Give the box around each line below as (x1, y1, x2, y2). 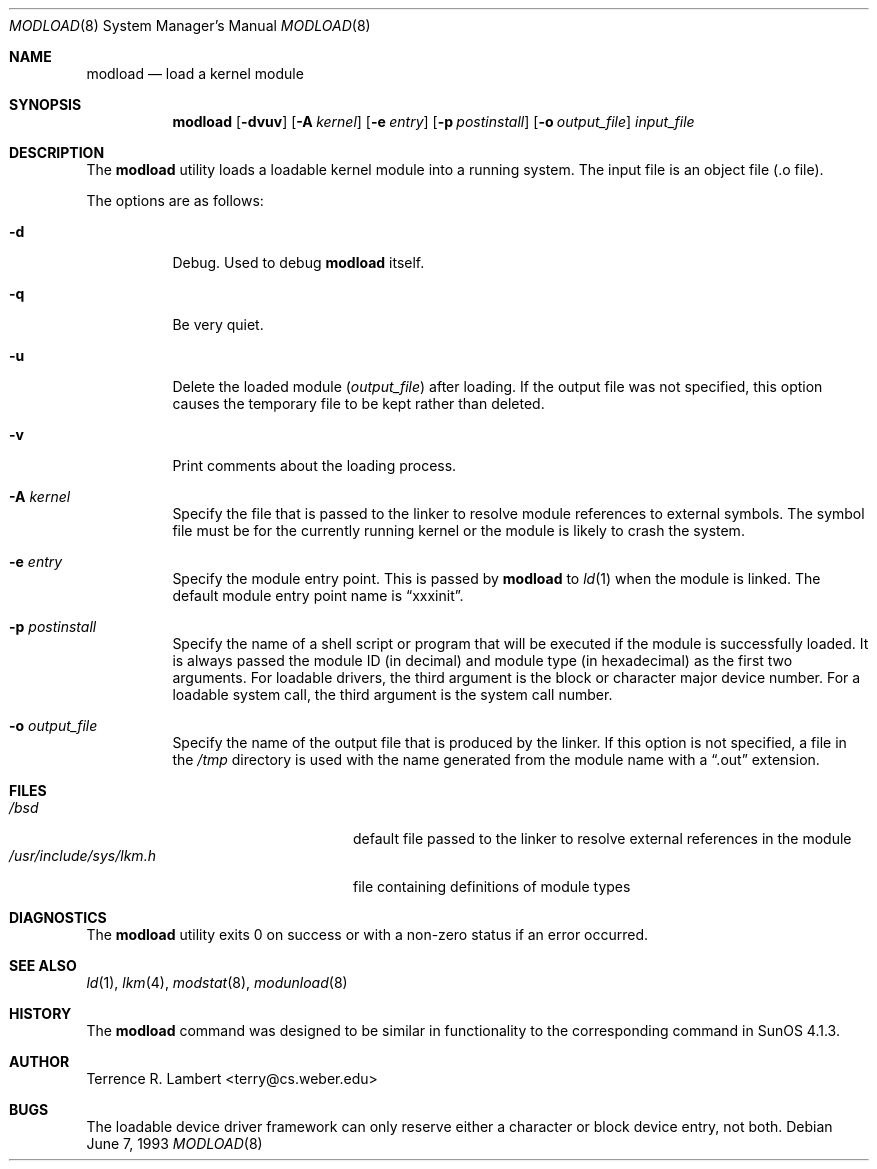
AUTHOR (9, 1053, 70, 1070)
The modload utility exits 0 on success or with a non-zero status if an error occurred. (86, 926, 649, 943)
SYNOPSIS (9, 96, 82, 113)
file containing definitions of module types (353, 878, 631, 895)
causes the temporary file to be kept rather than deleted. (172, 395, 545, 412)
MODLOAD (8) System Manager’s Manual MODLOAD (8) (9, 17, 371, 34)
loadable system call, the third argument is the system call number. (172, 686, 613, 703)
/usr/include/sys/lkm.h (9, 847, 156, 864)
